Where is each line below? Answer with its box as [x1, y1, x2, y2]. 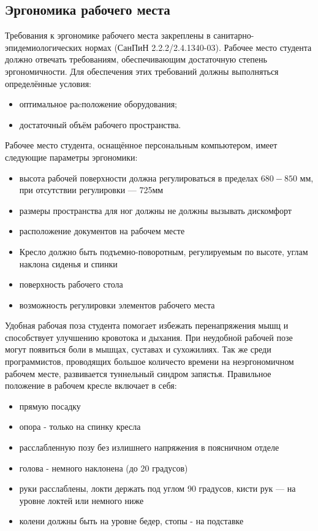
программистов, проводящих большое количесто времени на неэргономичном [5, 355, 294, 368]
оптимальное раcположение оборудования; [19, 97, 177, 110]
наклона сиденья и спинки [19, 257, 118, 270]
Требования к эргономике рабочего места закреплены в [5, 29, 211, 42]
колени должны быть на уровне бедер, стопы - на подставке [19, 514, 244, 527]
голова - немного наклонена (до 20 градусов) [19, 461, 188, 474]
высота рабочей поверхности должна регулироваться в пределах [19, 171, 259, 184]
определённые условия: [5, 77, 91, 90]
